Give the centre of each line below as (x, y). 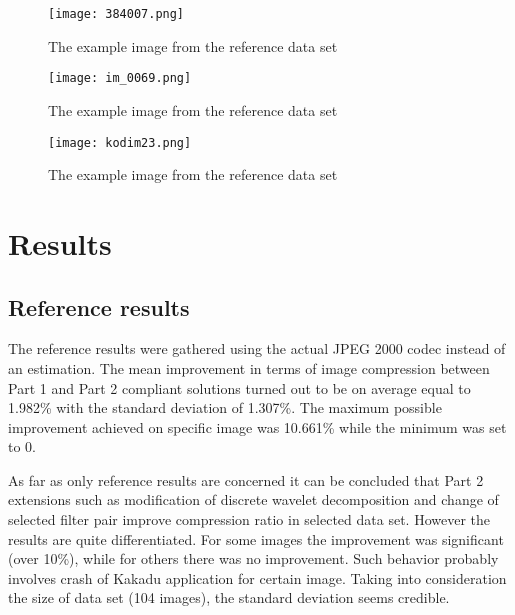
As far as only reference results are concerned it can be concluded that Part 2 (246, 479)
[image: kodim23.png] (120, 142)
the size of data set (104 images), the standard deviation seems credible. (229, 597)
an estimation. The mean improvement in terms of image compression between (249, 367)
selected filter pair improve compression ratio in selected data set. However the (249, 519)
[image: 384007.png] (116, 14)
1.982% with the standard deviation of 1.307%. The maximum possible (225, 407)
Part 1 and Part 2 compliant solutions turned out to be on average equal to (239, 387)
